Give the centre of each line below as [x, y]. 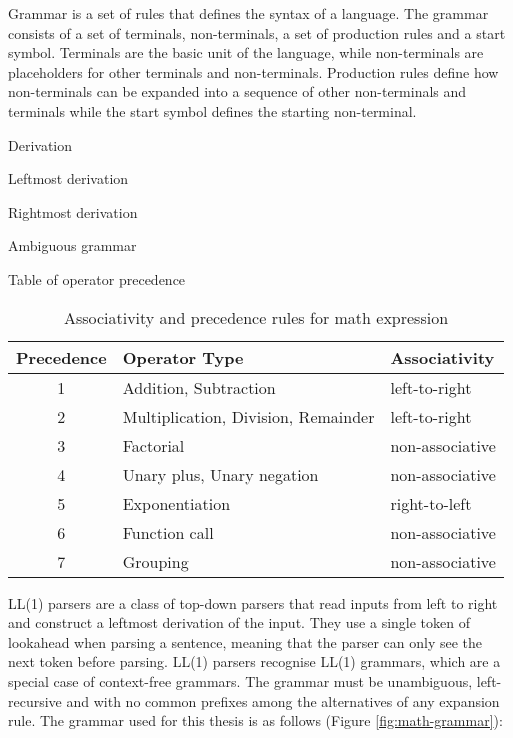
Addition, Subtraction [199, 387]
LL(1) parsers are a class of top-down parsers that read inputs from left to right [253, 602]
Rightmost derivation [73, 211]
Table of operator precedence [97, 278]
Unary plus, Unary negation [220, 474]
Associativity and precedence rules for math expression [256, 317]
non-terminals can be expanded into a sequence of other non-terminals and [237, 91]
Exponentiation [176, 503]
